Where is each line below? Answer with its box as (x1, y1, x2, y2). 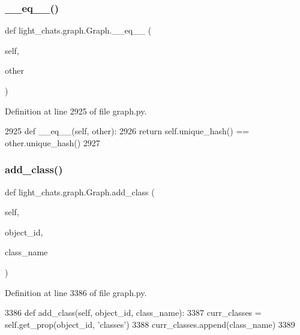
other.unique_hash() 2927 (5, 136, 100, 149)
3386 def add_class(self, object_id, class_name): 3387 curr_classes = (5, 306, 262, 319)
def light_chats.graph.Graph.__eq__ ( (5, 24, 152, 37)
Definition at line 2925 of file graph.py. (5, 104, 147, 117)
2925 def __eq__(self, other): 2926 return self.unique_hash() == (5, 125, 250, 137)
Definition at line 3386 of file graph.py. (5, 286, 147, 298)
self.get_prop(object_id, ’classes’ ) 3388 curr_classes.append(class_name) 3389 (5, 318, 295, 330)
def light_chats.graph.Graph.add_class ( (5, 185, 155, 198)
